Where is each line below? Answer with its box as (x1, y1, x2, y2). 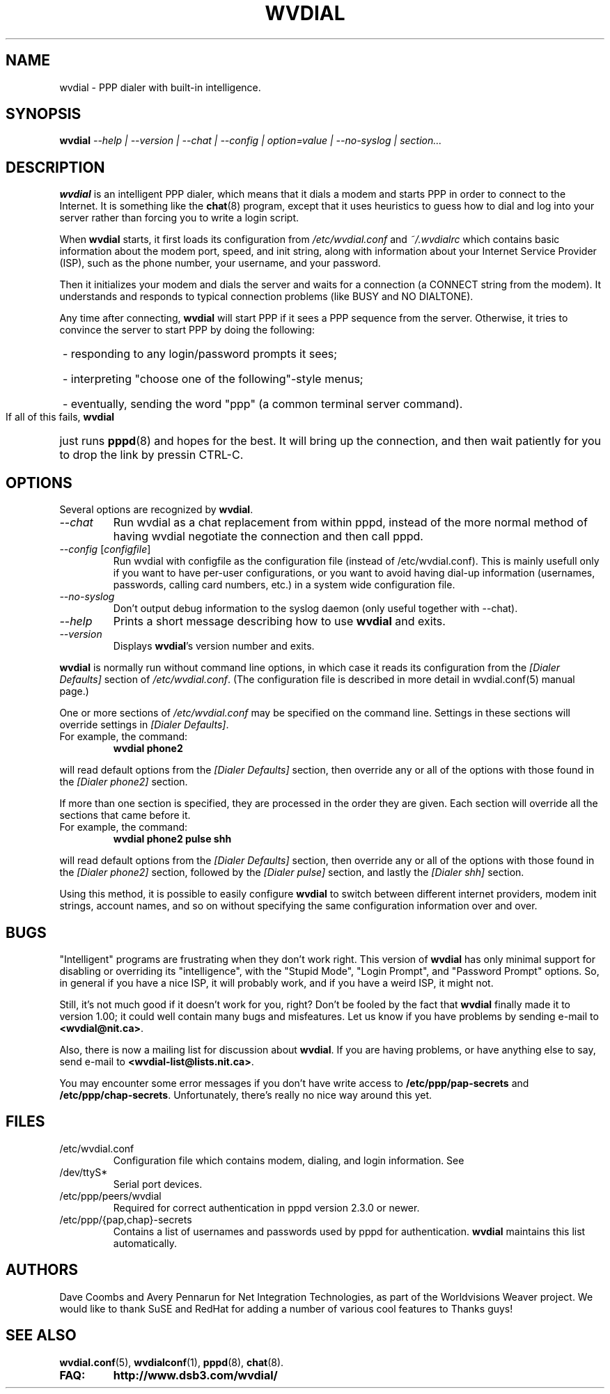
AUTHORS (6, 1261, 79, 1279)
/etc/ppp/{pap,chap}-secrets (59, 1213, 192, 1225)
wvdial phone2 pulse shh (113, 833, 232, 845)
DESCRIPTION (6, 158, 105, 176)
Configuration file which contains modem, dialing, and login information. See (113, 1154, 464, 1166)
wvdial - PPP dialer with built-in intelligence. (59, 81, 261, 93)
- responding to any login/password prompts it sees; (62, 347, 338, 361)
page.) (59, 685, 89, 698)
